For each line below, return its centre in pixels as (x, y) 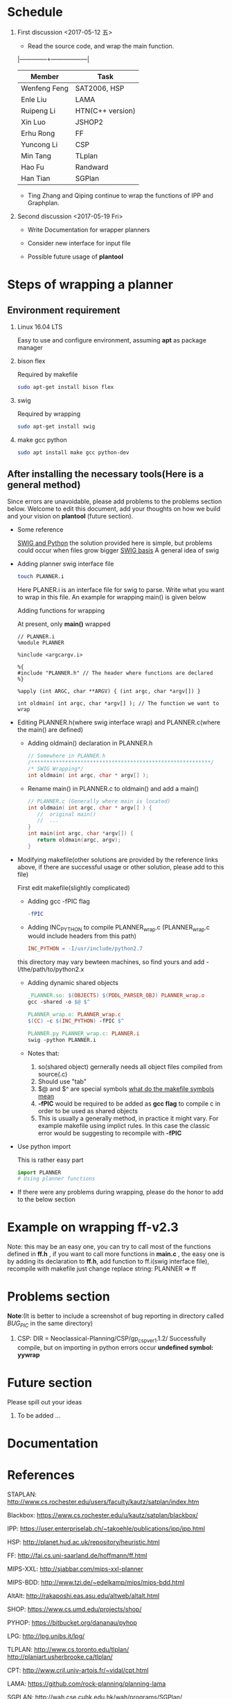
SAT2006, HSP (100, 88)
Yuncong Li (39, 144)
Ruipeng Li (38, 110)
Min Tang (36, 155)
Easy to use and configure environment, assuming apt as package (111, 340)
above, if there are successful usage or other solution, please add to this (121, 866)
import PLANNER (39, 1172)
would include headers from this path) (82, 936)
